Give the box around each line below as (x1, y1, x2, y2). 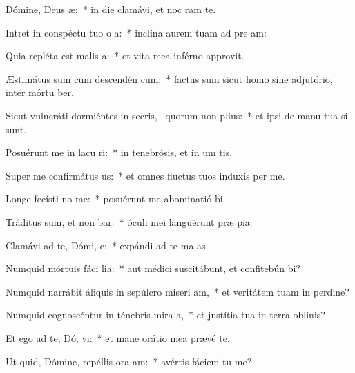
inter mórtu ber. (6, 85, 74, 99)
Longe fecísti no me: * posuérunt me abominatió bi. (6, 191, 226, 206)
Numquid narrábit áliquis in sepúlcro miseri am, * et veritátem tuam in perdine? (6, 284, 349, 298)
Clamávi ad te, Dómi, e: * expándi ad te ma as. (6, 238, 209, 252)
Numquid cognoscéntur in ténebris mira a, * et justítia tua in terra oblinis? (6, 307, 325, 322)
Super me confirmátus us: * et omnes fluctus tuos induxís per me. (6, 168, 285, 182)
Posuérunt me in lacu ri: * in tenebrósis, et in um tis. (6, 145, 233, 160)
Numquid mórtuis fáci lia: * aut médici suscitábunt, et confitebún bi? (6, 261, 300, 276)
